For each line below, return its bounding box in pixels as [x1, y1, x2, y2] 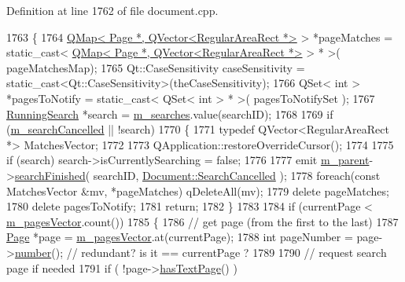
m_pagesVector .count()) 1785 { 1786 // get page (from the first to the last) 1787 [6, 213, 399, 229]
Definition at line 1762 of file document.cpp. [6, 2, 219, 18]
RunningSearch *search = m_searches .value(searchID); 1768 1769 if [6, 105, 333, 122]
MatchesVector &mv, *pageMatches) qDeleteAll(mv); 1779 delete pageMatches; [6, 182, 389, 199]
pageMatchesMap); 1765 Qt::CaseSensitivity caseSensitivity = [6, 59, 305, 75]
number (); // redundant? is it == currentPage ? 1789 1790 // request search [14, 244, 387, 260]
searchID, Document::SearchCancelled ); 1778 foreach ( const [93, 167, 381, 183]
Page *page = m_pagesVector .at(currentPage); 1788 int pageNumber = [6, 229, 353, 245]
